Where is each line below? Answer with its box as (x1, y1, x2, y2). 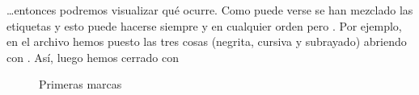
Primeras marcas (39, 76, 122, 93)
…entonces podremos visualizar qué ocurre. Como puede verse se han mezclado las (6, 2, 413, 18)
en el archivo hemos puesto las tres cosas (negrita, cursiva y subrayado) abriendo (6, 33, 407, 50)
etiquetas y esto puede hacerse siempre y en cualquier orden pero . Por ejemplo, (6, 17, 402, 34)
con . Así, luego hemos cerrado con (6, 48, 179, 65)
